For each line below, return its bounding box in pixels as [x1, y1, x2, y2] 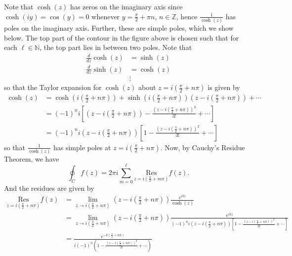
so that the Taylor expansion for [4, 82, 102, 92]
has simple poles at [53, 142, 111, 152]
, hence [176, 11, 198, 21]
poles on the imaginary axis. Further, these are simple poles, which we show [4, 22, 234, 33]
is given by [208, 82, 240, 92]
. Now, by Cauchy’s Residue [160, 142, 245, 152]
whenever [91, 11, 120, 21]
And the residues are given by [4, 182, 94, 193]
